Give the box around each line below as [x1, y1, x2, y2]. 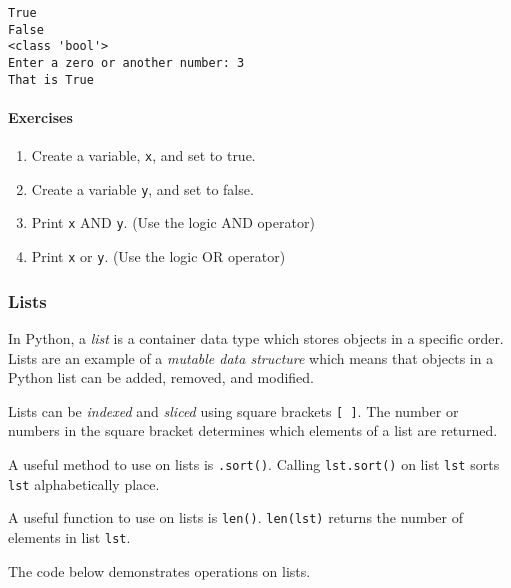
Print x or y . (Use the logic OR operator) [31, 246, 286, 267]
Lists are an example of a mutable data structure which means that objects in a [8, 347, 494, 368]
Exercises [8, 106, 73, 127]
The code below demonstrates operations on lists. [8, 560, 311, 581]
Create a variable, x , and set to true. [31, 145, 256, 166]
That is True [8, 72, 94, 87]
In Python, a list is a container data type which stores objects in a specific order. [8, 327, 504, 348]
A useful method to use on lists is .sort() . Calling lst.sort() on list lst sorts [8, 453, 500, 474]
